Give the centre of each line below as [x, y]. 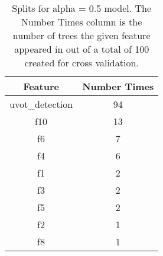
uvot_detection [41, 104]
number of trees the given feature [81, 35]
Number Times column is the [82, 22]
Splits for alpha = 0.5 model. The [82, 8]
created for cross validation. [81, 63]
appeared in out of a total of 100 [82, 49]
